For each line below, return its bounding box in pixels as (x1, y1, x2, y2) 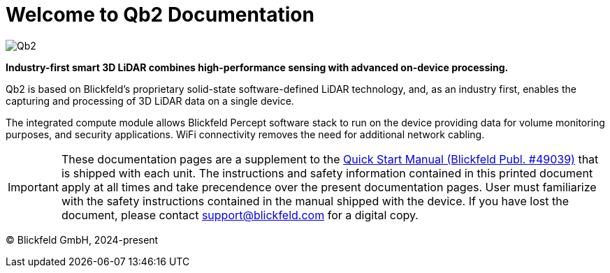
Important (8, 179, 59, 194)
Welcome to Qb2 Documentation (6, 3, 314, 27)
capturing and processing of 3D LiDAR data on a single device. (6, 94, 294, 107)
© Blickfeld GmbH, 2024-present (6, 233, 159, 246)
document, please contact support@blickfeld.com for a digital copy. (61, 207, 419, 222)
